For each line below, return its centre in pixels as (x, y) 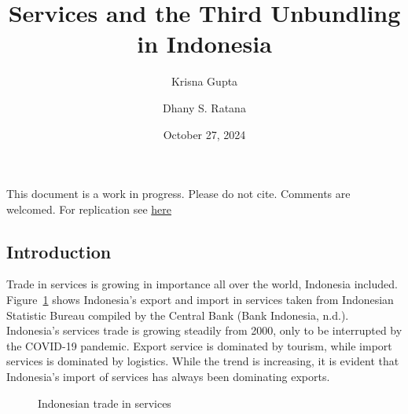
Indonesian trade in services (105, 403)
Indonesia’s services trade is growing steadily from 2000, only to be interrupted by (204, 330)
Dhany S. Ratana (204, 107)
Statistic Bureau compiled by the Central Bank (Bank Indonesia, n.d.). (178, 315)
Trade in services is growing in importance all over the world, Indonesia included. (202, 284)
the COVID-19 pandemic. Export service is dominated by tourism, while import (199, 345)
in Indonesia (204, 44)
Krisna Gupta (204, 81)
